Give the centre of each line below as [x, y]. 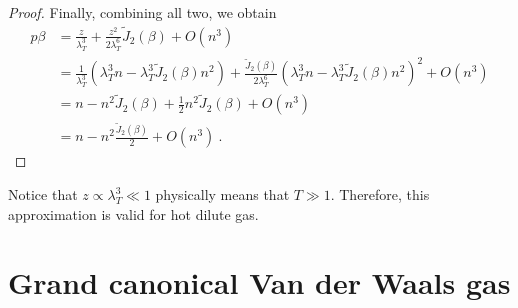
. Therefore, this [380, 194]
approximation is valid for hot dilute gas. [133, 213]
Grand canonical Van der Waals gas [259, 282]
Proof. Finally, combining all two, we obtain [142, 12]
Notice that [43, 194]
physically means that [222, 194]
